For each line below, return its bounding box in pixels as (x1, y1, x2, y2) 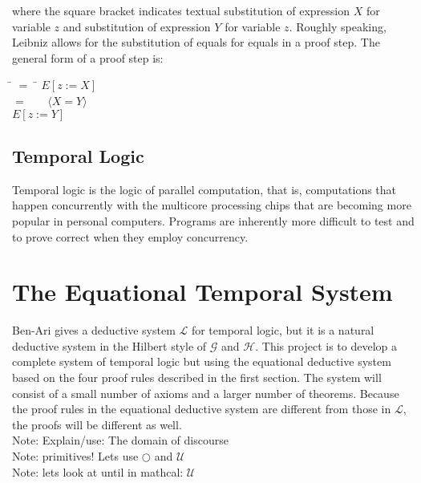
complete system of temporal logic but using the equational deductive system (12, 353, 391, 370)
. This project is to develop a (255, 337, 397, 354)
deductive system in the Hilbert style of (12, 337, 207, 354)
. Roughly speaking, (289, 18, 387, 34)
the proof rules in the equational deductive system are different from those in (12, 400, 391, 417)
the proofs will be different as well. (12, 416, 182, 432)
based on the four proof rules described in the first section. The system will (12, 369, 382, 386)
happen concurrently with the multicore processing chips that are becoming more (12, 197, 411, 213)
